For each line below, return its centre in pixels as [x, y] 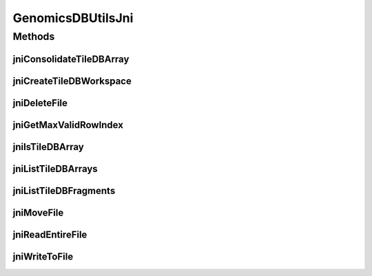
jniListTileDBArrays [55, 169]
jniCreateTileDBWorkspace [72, 81]
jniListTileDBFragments [64, 190]
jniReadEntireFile [50, 234]
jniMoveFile [38, 212]
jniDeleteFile [40, 103]
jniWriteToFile [43, 256]
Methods [34, 36]
